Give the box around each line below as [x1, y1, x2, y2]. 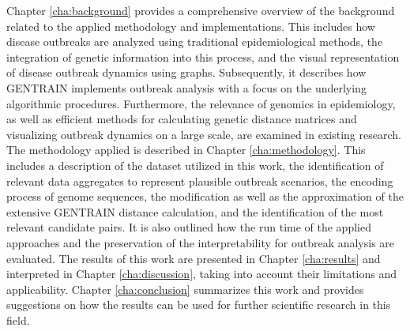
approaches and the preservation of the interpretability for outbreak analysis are [6, 234, 395, 250]
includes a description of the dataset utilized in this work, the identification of [6, 156, 384, 173]
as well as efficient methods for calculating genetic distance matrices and [6, 111, 357, 127]
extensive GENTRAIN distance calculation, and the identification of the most [6, 203, 384, 220]
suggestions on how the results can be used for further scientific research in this [6, 296, 391, 313]
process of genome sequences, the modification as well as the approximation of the [6, 188, 404, 205]
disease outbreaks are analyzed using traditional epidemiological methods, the [6, 33, 383, 50]
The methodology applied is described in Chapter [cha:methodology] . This [6, 141, 366, 158]
